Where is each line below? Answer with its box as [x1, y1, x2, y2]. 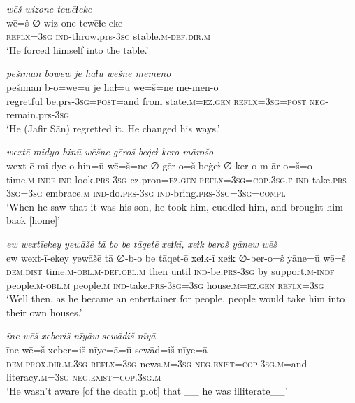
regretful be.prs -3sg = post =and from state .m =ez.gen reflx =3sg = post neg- [6, 93, 328, 108]
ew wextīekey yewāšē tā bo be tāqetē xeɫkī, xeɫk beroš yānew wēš [6, 236, 277, 250]
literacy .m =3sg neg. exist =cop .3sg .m [6, 369, 161, 384]
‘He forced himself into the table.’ [6, 42, 149, 57]
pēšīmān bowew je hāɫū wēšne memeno [6, 66, 171, 80]
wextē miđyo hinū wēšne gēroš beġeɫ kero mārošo [6, 144, 214, 159]
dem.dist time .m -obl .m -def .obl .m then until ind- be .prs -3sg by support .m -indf [6, 264, 335, 278]
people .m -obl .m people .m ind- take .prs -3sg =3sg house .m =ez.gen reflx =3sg [6, 277, 324, 292]
